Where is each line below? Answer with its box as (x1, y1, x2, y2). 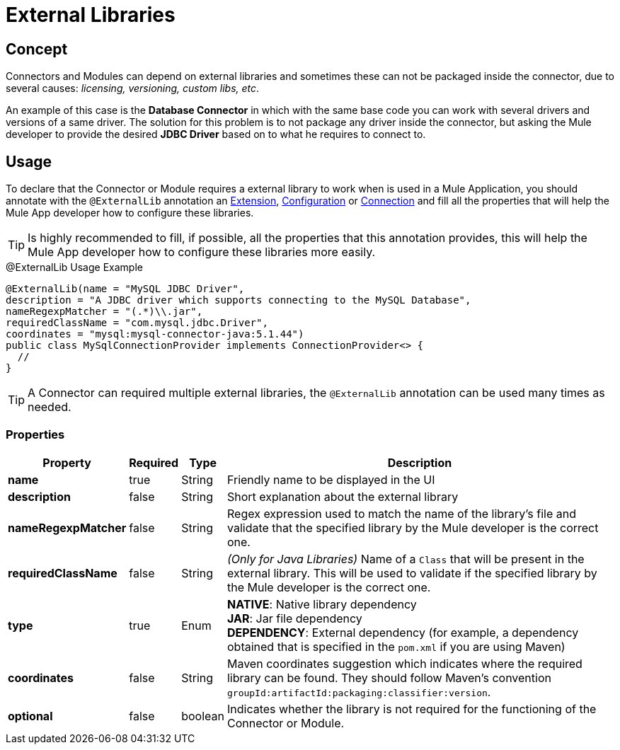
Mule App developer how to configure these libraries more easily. (28, 245, 376, 260)
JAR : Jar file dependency (226, 611, 362, 625)
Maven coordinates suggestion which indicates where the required (226, 656, 582, 671)
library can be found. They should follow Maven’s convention (226, 670, 551, 685)
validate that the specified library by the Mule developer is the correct (226, 520, 599, 535)
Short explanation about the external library (226, 489, 459, 504)
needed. (28, 400, 71, 415)
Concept (6, 40, 68, 58)
